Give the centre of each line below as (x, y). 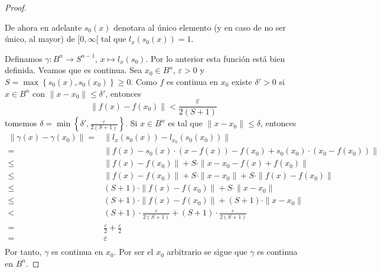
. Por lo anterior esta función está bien (215, 58)
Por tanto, (23, 252)
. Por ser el (133, 252)
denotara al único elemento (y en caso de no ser (200, 27)
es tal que (185, 123)
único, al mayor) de (40, 39)
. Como (144, 81)
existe (242, 81)
